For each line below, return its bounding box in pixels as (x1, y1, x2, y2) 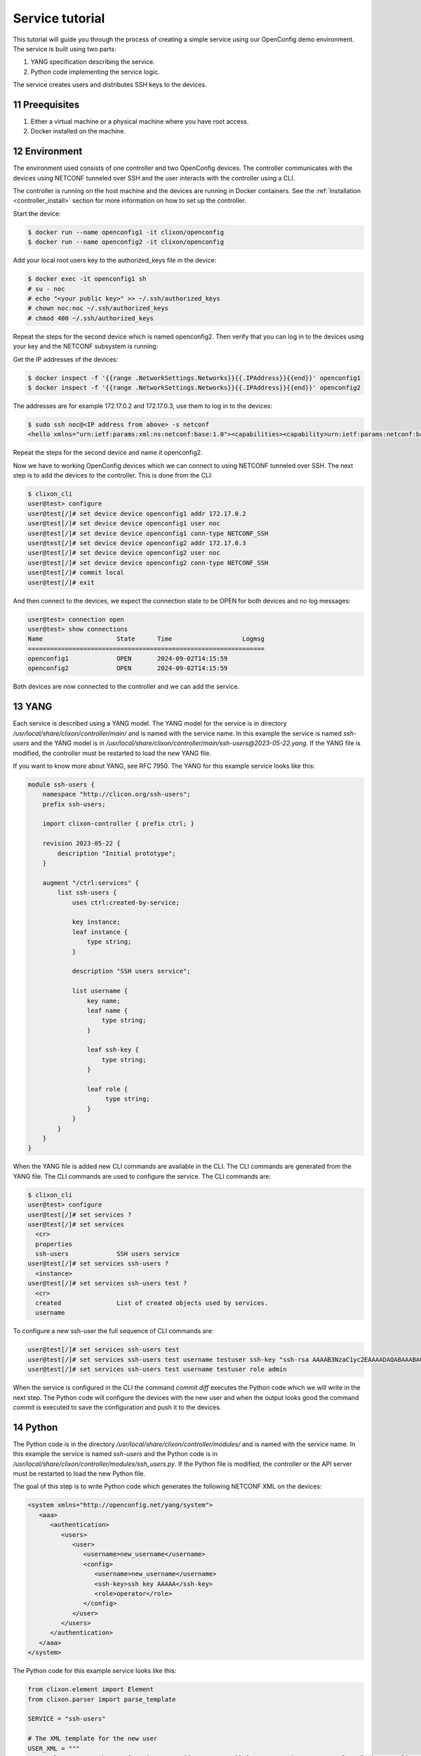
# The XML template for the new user (27, 1735, 158, 1743)
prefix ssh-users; (42, 800, 106, 808)
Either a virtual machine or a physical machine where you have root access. (30, 117, 249, 126)
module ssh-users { (27, 780, 95, 788)
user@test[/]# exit (27, 578, 95, 587)
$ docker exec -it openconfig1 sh (27, 275, 147, 283)
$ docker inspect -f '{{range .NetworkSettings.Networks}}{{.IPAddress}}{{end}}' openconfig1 (27, 374, 361, 382)
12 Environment (13, 145, 83, 157)
